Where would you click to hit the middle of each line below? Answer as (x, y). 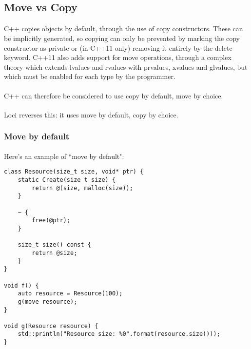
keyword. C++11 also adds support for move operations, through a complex (118, 57)
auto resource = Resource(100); (70, 294)
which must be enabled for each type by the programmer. (90, 76)
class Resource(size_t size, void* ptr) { (74, 172)
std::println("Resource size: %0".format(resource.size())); (119, 334)
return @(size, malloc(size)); (82, 188)
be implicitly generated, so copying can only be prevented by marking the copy (122, 38)
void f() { (21, 285)
